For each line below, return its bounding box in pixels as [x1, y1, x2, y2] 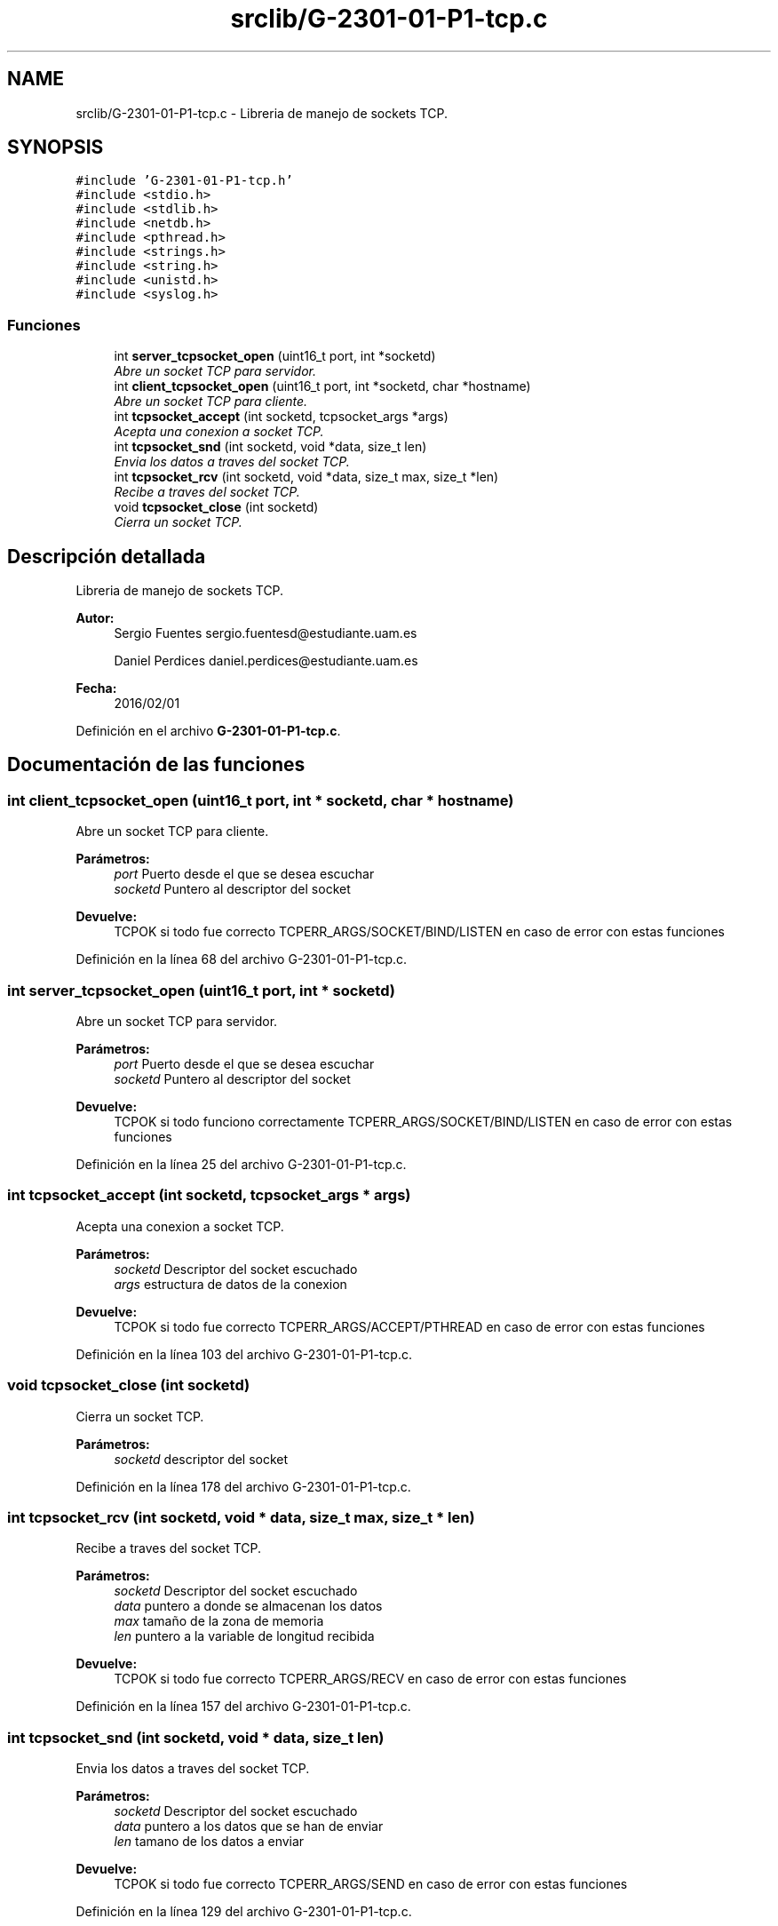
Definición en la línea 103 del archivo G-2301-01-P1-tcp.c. [75, 1346, 412, 1362]
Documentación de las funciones [7, 753, 306, 776]
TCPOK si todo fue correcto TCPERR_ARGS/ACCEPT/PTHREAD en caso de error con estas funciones [114, 1318, 705, 1334]
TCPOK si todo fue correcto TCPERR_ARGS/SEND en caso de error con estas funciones [114, 1876, 628, 1891]
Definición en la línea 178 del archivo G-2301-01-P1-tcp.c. [75, 1478, 411, 1494]
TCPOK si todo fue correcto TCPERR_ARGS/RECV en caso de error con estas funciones [114, 1671, 627, 1687]
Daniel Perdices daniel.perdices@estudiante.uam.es [114, 653, 418, 669]
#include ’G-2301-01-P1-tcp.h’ [75, 173, 293, 188]
